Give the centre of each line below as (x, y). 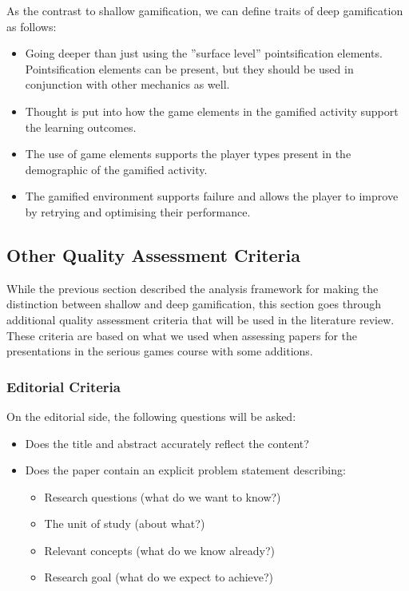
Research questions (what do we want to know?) (163, 496)
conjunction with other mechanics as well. (127, 84)
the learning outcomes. (81, 127)
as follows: (32, 26)
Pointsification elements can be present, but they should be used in (189, 68)
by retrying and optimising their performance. (138, 211)
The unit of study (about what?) (125, 524)
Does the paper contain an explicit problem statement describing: (185, 470)
